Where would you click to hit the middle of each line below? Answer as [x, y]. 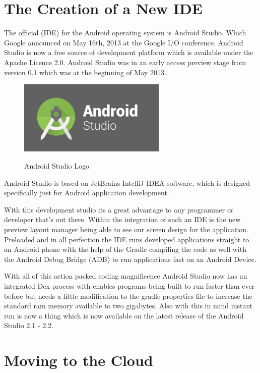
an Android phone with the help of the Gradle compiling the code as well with [125, 249]
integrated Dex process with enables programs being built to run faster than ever [129, 285]
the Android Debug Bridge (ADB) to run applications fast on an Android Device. [130, 259]
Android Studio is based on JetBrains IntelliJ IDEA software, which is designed [127, 182]
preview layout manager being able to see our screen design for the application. [126, 229]
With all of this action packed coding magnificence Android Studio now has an [126, 276]
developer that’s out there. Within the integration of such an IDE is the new [122, 219]
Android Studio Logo [57, 166]
